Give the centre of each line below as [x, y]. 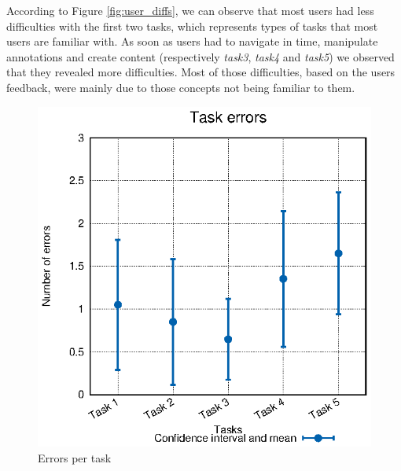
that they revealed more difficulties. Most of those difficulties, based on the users [201, 72]
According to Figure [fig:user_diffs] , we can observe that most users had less [190, 10]
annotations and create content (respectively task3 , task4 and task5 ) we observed [200, 56]
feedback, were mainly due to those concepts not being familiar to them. [181, 87]
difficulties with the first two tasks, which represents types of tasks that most [192, 26]
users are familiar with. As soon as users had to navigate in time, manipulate [192, 41]
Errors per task [75, 457]
